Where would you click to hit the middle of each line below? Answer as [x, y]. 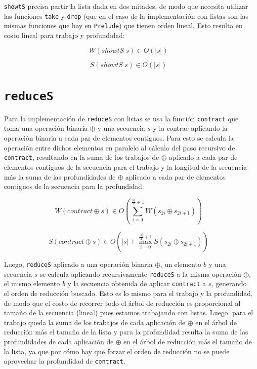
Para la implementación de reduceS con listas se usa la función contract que [121, 118]
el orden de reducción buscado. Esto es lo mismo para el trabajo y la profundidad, [128, 293]
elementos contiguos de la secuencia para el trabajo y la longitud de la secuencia [126, 166]
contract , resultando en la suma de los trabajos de [82, 157]
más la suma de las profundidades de [60, 176]
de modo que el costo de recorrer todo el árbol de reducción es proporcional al [122, 303]
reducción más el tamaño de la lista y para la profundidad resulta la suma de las [126, 332]
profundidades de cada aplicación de [59, 342]
